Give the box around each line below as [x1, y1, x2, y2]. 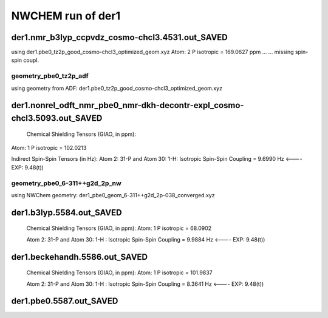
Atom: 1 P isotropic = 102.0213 [11, 144, 87, 151]
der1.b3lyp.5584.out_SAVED [11, 207, 122, 218]
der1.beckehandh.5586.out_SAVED [11, 252, 148, 262]
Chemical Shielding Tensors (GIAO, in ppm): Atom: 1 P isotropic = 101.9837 [26, 269, 213, 276]
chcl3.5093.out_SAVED [11, 113, 103, 123]
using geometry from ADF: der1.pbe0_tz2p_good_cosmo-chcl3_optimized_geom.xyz [11, 84, 223, 92]
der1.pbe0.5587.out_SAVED [11, 296, 118, 306]
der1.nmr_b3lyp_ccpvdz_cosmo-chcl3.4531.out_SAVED [11, 32, 228, 42]
